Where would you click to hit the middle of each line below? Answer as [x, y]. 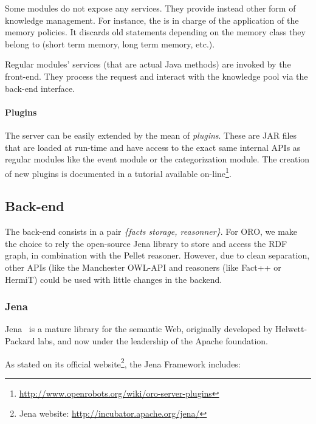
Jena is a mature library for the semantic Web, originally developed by [139, 329]
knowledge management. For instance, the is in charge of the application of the [152, 20]
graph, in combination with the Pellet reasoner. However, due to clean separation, [157, 255]
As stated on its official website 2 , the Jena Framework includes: [123, 363]
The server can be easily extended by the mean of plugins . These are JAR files [151, 135]
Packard [20, 340]
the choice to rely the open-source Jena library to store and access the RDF [146, 243]
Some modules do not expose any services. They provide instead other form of [150, 8]
